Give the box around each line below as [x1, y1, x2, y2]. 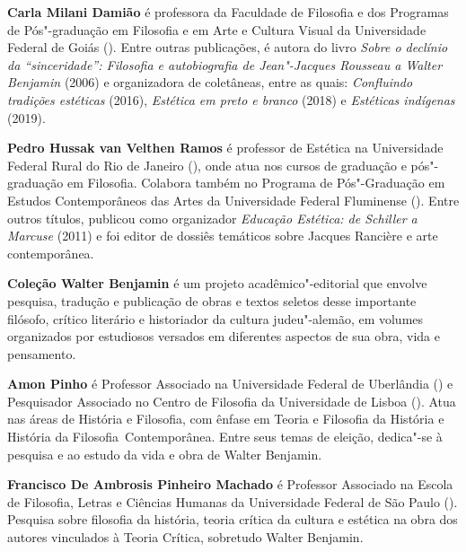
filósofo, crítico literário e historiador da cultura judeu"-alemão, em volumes [7, 309, 424, 328]
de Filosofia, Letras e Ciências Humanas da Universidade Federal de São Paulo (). [7, 492, 458, 511]
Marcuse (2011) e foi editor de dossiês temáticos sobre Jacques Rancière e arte [7, 226, 438, 245]
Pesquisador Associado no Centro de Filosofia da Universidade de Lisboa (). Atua [7, 391, 456, 410]
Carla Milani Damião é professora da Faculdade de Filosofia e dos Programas [7, 3, 449, 21]
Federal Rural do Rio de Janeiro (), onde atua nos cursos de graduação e [7, 155, 407, 174]
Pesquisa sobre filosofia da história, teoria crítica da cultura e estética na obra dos [7, 510, 458, 529]
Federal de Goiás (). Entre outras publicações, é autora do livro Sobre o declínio [7, 38, 448, 57]
